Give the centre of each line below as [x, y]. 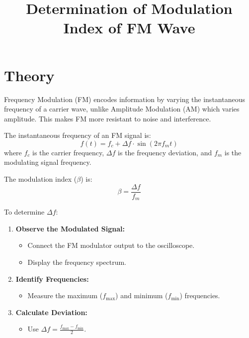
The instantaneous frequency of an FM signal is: [78, 135]
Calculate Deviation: [51, 312]
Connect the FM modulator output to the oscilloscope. [111, 245]
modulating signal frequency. [48, 162]
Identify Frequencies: [52, 279]
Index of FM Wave [129, 28]
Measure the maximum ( [65, 295]
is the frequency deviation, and [165, 152]
